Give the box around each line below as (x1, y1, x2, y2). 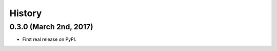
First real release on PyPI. (22, 36, 76, 42)
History (9, 8, 42, 19)
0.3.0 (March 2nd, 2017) (9, 22, 93, 31)
